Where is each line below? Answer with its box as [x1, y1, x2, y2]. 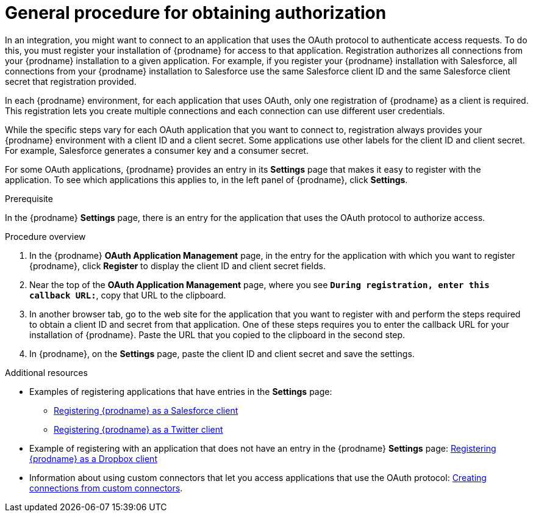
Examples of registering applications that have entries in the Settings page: [29, 386, 332, 397]
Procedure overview [5, 231, 86, 242]
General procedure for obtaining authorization [5, 2, 387, 23]
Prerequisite [5, 193, 53, 204]
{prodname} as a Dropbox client [29, 453, 157, 464]
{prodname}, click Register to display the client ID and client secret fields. [29, 260, 326, 271]
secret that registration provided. [5, 76, 137, 87]
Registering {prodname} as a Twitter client [54, 424, 223, 435]
